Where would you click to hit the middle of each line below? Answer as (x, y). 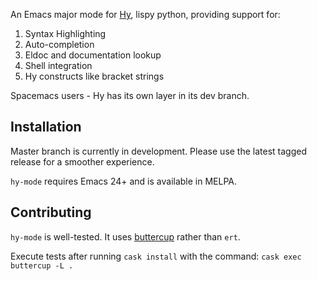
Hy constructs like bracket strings (94, 76)
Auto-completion (59, 44)
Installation (46, 127)
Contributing (51, 212)
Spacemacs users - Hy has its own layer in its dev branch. (130, 95)
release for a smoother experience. (82, 161)
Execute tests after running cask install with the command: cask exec (156, 256)
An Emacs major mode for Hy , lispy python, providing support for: (145, 14)
